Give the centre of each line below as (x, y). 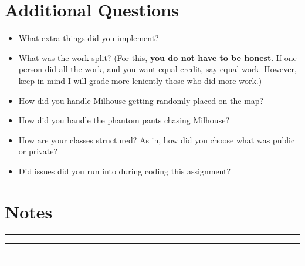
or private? (38, 151)
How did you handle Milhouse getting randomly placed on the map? (141, 100)
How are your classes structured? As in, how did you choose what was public (157, 139)
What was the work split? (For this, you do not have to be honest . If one (157, 57)
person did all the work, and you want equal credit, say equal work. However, (157, 69)
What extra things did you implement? (89, 38)
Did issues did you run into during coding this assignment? (125, 171)
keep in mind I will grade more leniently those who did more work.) (140, 80)
